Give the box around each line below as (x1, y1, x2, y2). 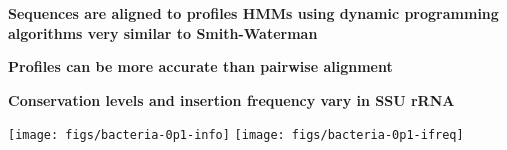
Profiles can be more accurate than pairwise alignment (8, 56, 393, 77)
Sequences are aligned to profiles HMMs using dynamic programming (8, 3, 499, 23)
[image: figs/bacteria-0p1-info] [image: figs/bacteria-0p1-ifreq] (8, 128, 464, 143)
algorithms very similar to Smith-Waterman (8, 22, 318, 43)
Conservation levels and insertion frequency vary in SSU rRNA (8, 89, 455, 110)
